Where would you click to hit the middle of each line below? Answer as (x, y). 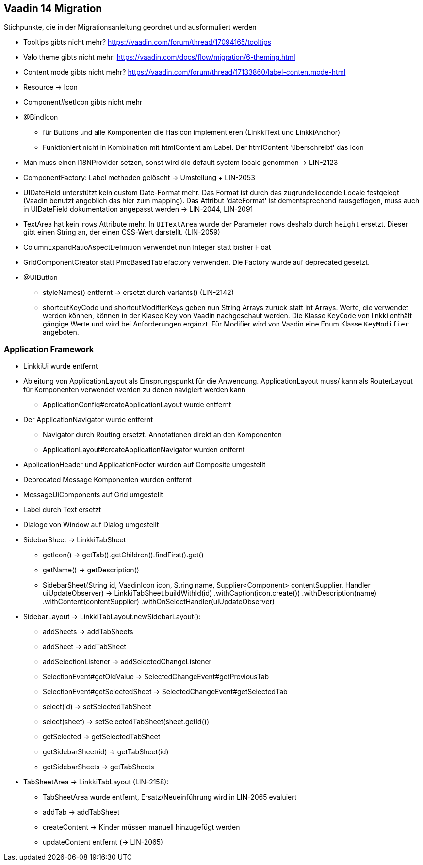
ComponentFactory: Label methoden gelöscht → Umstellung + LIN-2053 (139, 178)
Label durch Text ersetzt (62, 510)
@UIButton (41, 277)
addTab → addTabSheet (81, 812)
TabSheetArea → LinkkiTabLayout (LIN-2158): (96, 782)
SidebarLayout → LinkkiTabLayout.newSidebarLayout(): (112, 617)
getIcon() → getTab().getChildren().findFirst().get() (123, 555)
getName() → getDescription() (91, 570)
